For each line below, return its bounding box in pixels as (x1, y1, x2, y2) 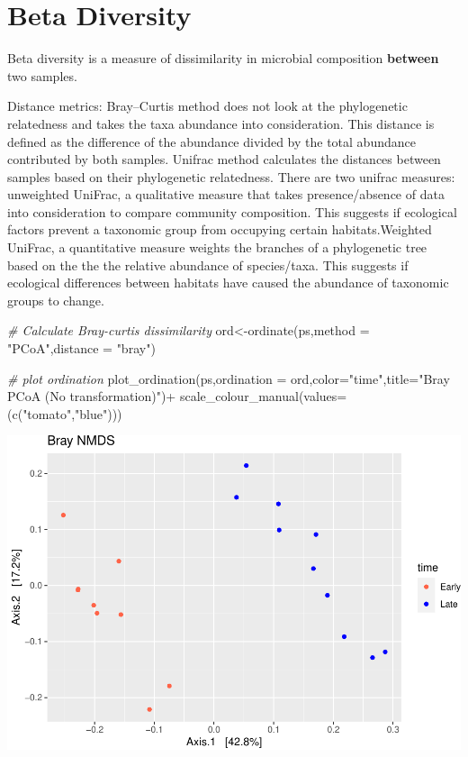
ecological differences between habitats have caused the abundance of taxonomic (7, 273, 449, 292)
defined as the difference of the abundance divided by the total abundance (7, 132, 416, 150)
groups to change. (7, 290, 104, 309)
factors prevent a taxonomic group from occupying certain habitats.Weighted (7, 220, 432, 239)
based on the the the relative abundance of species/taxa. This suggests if (7, 255, 409, 274)
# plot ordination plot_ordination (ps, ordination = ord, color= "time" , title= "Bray (7, 369, 450, 388)
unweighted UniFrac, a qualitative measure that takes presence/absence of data (7, 185, 445, 204)
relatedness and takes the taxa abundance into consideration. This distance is (7, 114, 435, 132)
